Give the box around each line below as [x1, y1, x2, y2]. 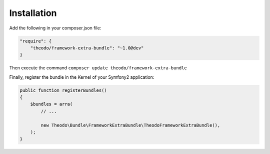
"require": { [19, 38, 52, 44]
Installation [9, 7, 57, 18]
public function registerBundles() [19, 87, 107, 93]
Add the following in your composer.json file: [9, 25, 101, 31]
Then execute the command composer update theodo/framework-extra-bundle [9, 65, 187, 71]
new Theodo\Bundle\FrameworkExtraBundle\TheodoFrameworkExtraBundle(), [40, 122, 220, 128]
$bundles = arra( [30, 101, 73, 107]
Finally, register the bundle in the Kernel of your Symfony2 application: [9, 74, 154, 80]
